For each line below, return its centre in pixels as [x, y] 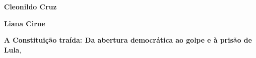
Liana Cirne [25, 23]
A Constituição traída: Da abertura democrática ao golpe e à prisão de [128, 40]
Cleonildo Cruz [31, 6]
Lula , [13, 49]
